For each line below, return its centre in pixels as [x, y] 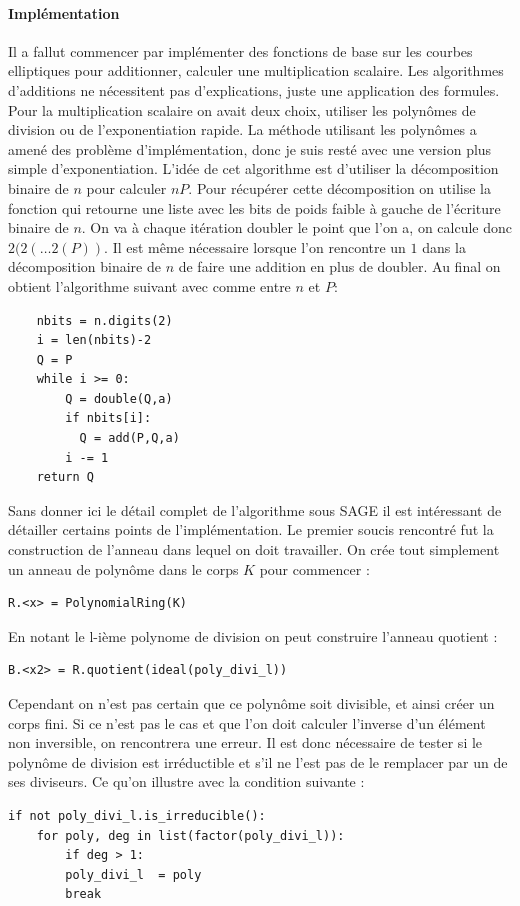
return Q [65, 477]
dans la [444, 246]
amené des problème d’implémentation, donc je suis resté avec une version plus [250, 148]
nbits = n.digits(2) [104, 320]
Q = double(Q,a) [119, 398]
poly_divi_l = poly [133, 874]
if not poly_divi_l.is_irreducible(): [137, 815]
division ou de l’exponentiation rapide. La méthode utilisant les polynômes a [242, 129]
